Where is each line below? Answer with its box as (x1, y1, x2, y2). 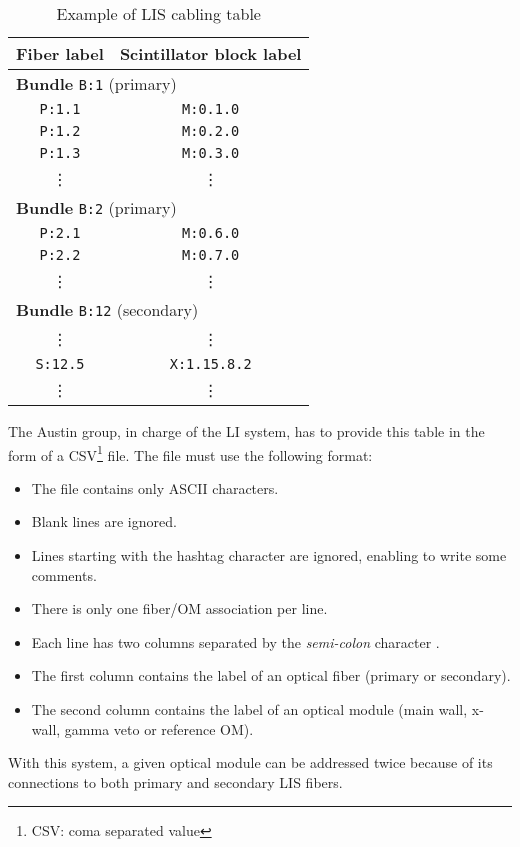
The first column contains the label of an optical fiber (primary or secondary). (31, 665, 511, 686)
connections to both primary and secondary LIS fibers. (8, 771, 343, 792)
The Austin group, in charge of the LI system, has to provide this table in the (8, 421, 485, 441)
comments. (31, 564, 97, 585)
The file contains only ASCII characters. (31, 477, 279, 498)
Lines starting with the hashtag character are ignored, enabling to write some (31, 545, 507, 566)
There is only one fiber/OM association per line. (31, 598, 328, 619)
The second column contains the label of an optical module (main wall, (31, 699, 468, 719)
